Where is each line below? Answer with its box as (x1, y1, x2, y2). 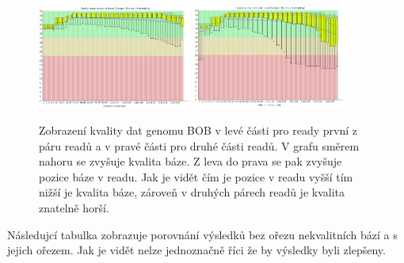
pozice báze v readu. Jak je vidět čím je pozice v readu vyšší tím (39, 168, 353, 185)
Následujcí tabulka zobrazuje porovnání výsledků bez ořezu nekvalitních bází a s (7, 226, 398, 242)
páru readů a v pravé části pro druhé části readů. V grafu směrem (39, 137, 360, 154)
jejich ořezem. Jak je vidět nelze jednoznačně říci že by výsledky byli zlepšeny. (7, 242, 386, 258)
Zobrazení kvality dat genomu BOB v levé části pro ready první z (39, 122, 357, 139)
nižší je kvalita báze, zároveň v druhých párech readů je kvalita (39, 184, 345, 200)
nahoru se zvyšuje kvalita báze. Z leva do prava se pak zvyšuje (39, 153, 342, 170)
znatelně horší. (39, 200, 109, 216)
